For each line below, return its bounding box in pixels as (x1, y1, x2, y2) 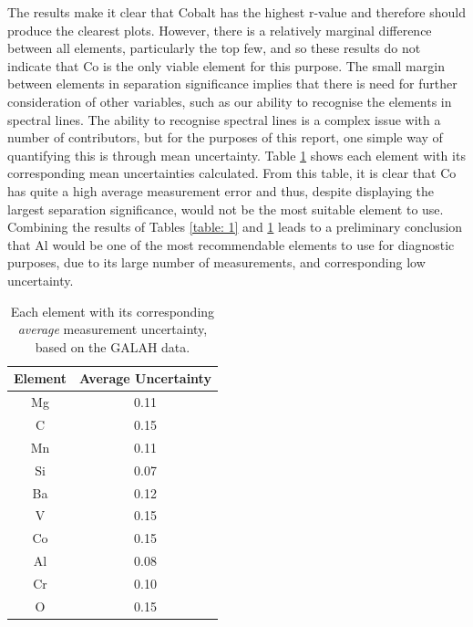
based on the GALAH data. (35, 337, 190, 356)
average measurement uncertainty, (17, 319, 208, 339)
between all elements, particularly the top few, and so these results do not (7, 38, 421, 57)
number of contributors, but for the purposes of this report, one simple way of (7, 128, 443, 147)
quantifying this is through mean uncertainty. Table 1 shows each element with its (7, 145, 466, 164)
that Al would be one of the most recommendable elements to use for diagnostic (7, 235, 455, 254)
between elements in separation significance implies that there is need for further (7, 74, 458, 93)
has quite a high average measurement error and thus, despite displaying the (7, 181, 435, 200)
